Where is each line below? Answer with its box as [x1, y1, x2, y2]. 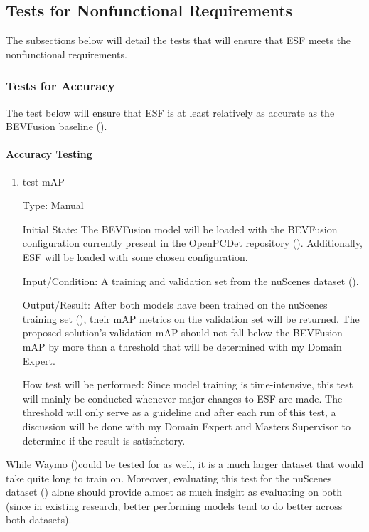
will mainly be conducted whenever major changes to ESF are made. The [22, 390, 343, 405]
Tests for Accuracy [6, 77, 115, 95]
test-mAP [22, 174, 65, 188]
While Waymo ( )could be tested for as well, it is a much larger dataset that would [6, 457, 364, 472]
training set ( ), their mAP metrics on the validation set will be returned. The [22, 311, 360, 326]
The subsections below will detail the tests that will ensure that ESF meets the [6, 33, 351, 48]
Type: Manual [22, 198, 84, 213]
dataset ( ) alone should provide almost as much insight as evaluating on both [6, 484, 343, 499]
